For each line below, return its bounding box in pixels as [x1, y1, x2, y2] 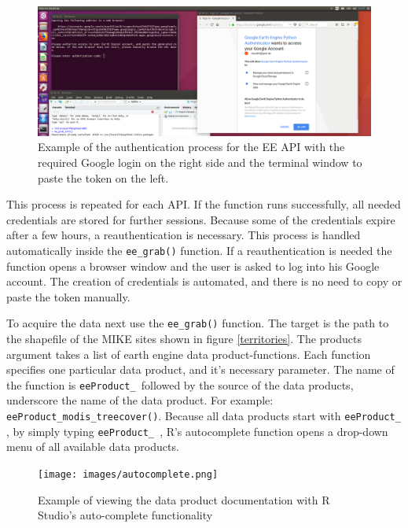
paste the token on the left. [38, 169, 169, 186]
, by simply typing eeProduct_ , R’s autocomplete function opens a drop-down [6, 423, 388, 439]
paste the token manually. [6, 288, 130, 305]
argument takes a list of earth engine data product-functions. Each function [6, 345, 371, 362]
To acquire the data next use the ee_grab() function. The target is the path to [6, 315, 389, 331]
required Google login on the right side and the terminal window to [38, 153, 362, 170]
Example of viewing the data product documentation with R [38, 491, 330, 508]
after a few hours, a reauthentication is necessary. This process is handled [6, 227, 361, 243]
